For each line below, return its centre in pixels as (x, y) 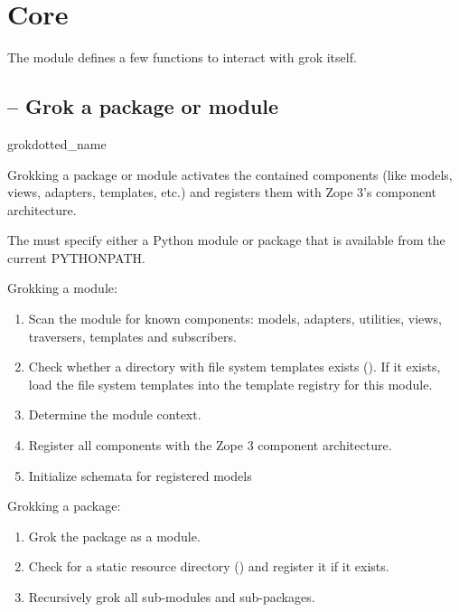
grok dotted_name (57, 143)
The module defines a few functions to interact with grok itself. (182, 57)
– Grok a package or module (143, 106)
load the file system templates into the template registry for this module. (230, 384)
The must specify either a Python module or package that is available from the (226, 240)
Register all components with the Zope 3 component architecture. (210, 445)
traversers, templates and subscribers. (132, 336)
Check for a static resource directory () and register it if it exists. (209, 566)
